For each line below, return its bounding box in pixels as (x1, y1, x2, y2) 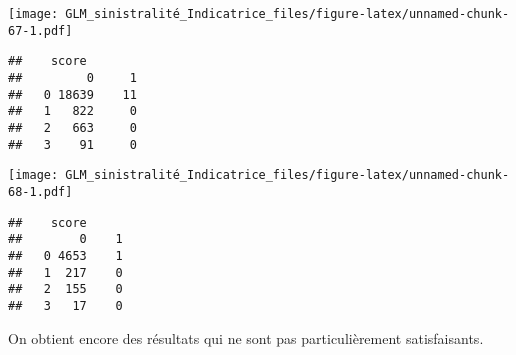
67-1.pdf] (8, 23, 73, 38)
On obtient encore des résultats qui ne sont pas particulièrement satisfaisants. (8, 327, 484, 348)
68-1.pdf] (8, 184, 73, 199)
